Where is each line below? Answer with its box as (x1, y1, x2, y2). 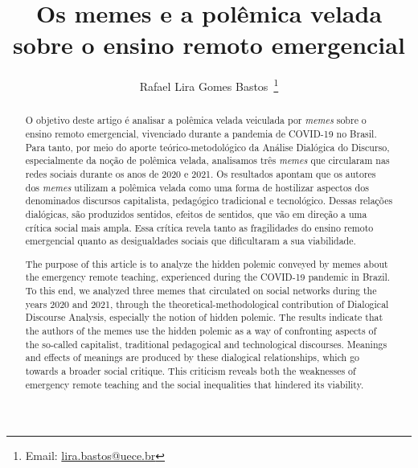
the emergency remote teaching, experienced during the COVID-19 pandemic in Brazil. (25, 270, 391, 284)
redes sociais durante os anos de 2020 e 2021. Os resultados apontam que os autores (25, 166, 376, 180)
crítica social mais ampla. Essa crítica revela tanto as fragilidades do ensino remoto (25, 220, 374, 234)
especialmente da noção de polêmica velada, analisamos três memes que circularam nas (25, 154, 390, 167)
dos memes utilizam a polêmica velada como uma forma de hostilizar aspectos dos (25, 180, 369, 194)
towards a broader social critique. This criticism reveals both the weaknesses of (25, 364, 356, 378)
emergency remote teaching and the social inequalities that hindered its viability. (25, 377, 364, 391)
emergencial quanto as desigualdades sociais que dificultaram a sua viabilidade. (25, 234, 356, 248)
